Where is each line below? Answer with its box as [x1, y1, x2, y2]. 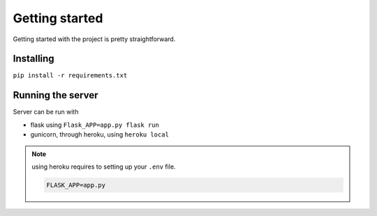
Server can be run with [13, 108, 79, 116]
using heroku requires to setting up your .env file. [31, 162, 176, 171]
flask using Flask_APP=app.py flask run [30, 121, 160, 129]
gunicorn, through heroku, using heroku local [30, 130, 169, 139]
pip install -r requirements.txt [13, 72, 128, 79]
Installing [13, 53, 55, 65]
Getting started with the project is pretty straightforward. [13, 35, 176, 43]
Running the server [13, 89, 98, 101]
